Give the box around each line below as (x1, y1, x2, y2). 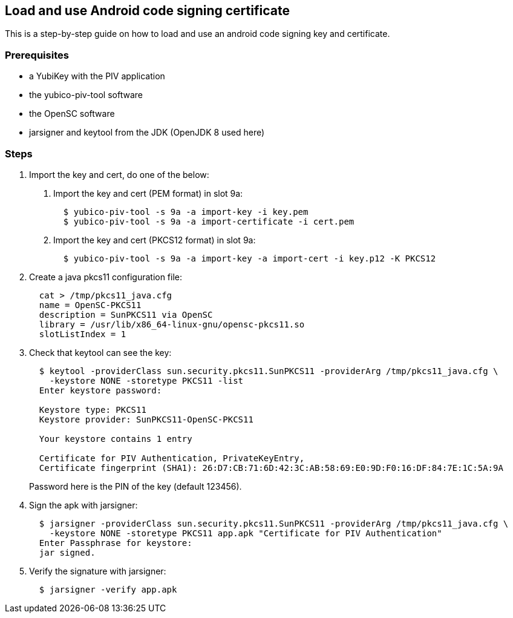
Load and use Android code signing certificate (5, 3, 290, 18)
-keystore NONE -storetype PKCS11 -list (49, 375, 244, 386)
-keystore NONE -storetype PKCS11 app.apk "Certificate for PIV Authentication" (49, 528, 442, 538)
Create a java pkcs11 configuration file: (29, 271, 183, 282)
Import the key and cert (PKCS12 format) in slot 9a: (53, 234, 256, 245)
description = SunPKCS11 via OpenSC (39, 309, 213, 320)
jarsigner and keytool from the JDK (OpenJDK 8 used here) (29, 127, 265, 138)
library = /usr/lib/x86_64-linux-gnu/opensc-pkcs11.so (39, 319, 305, 329)
